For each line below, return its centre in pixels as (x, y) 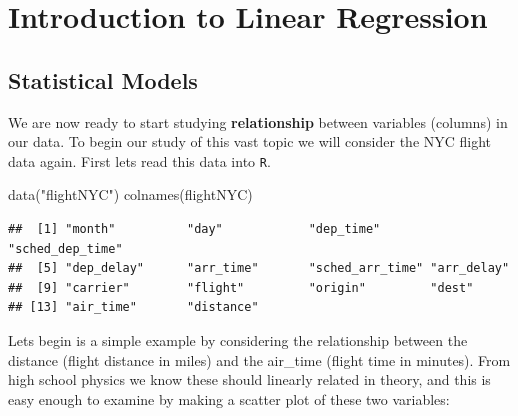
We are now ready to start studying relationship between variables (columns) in (258, 121)
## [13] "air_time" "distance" (133, 307)
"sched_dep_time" (65, 248)
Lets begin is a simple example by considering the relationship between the (238, 339)
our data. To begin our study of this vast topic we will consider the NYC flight (250, 141)
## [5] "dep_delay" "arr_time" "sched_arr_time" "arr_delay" (259, 268)
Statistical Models (103, 79)
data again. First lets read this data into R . (139, 160)
